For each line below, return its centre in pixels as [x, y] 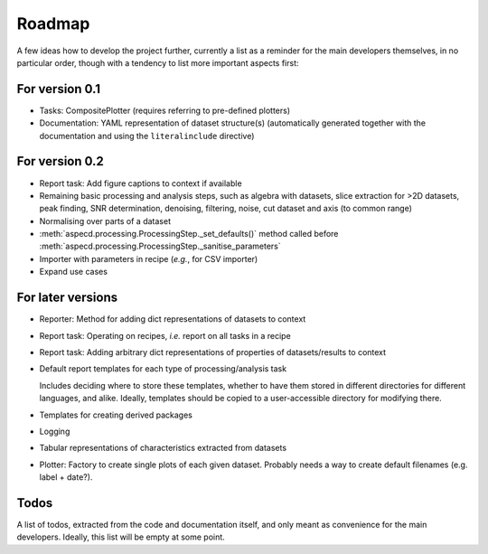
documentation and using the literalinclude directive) [147, 136]
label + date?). [66, 477]
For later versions [67, 298]
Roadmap [53, 23]
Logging [55, 431]
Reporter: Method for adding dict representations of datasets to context [173, 319]
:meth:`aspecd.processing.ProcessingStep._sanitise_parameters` [160, 246]
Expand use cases [74, 272]
